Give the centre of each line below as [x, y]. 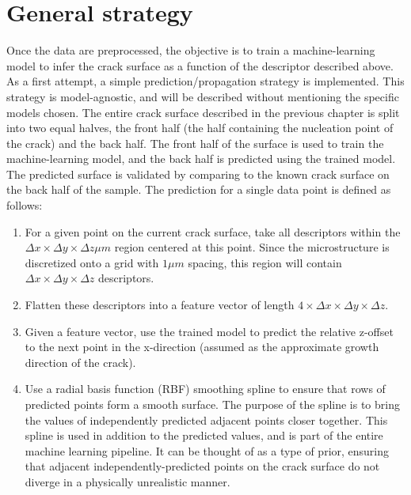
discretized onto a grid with [92, 262]
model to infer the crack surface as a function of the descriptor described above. [200, 65]
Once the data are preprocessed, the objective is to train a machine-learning [191, 50]
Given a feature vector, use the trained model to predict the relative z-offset [209, 331]
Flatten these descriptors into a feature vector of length [160, 305]
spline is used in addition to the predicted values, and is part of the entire [204, 435]
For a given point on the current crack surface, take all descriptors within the [213, 231]
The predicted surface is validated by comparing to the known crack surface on [198, 174]
